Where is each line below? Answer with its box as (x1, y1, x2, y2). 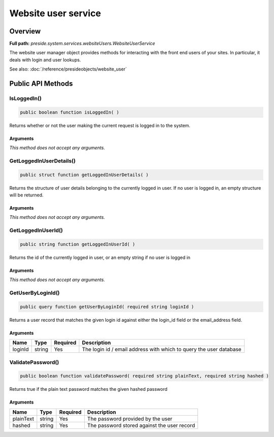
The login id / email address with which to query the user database (82, 346, 242, 353)
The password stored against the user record (87, 422, 195, 429)
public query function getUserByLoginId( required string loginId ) (20, 304, 194, 310)
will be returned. (9, 192, 44, 198)
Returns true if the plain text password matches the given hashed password (9, 386, 167, 392)
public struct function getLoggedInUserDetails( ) (20, 172, 149, 178)
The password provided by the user (87, 415, 173, 422)
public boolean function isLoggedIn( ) (20, 109, 119, 115)
